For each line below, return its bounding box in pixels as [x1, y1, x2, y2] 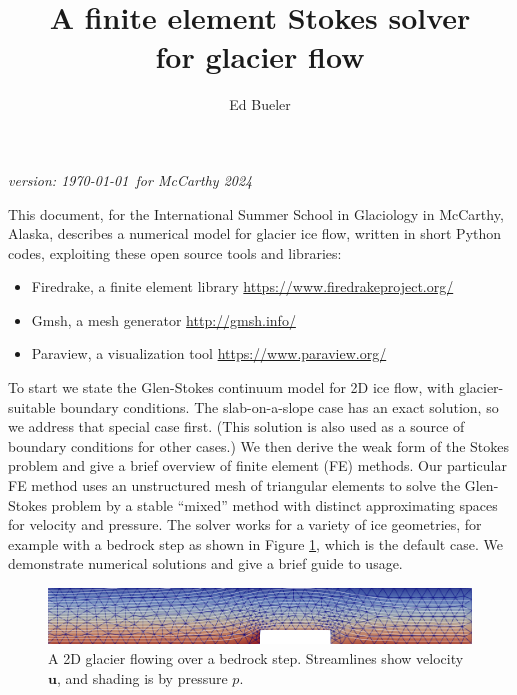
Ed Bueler [229, 94, 291, 115]
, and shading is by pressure [56, 667, 228, 688]
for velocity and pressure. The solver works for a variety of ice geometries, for [8, 514, 482, 535]
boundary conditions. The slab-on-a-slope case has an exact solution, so [60, 396, 499, 417]
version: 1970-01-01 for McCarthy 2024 [8, 169, 253, 190]
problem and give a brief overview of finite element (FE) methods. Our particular [8, 455, 507, 476]
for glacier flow [155, 36, 365, 77]
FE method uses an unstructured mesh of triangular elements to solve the [8, 475, 461, 496]
